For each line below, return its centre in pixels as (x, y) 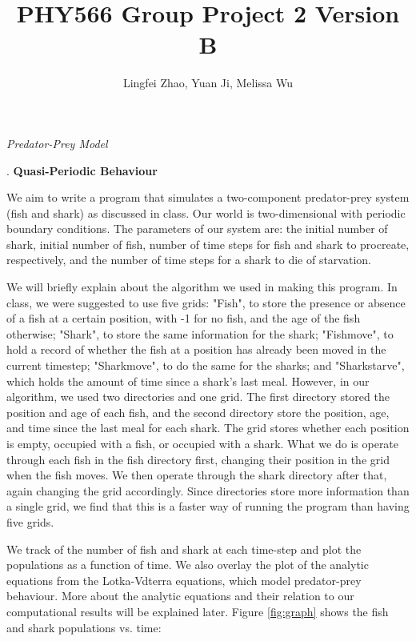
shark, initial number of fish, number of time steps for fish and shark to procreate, (208, 244)
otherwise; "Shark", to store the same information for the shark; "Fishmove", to (200, 333)
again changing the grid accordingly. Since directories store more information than (208, 490)
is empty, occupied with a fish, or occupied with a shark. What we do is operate (203, 443)
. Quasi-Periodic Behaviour (82, 170)
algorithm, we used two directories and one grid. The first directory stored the (198, 397)
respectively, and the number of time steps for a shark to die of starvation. (189, 260)
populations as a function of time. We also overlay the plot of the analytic (188, 565)
